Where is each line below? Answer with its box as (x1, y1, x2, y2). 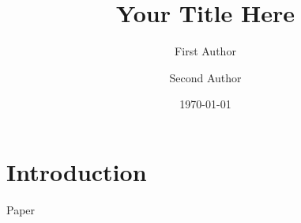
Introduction (6, 155, 147, 187)
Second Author (169, 69, 242, 85)
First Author (175, 43, 236, 59)
